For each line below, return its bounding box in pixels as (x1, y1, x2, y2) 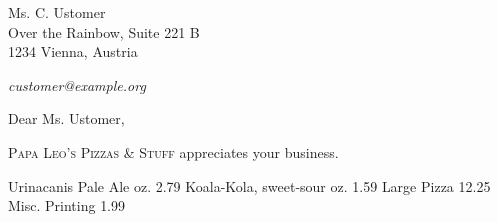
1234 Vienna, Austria (8, 41, 138, 62)
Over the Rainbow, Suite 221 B (8, 21, 200, 42)
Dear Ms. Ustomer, (8, 108, 125, 129)
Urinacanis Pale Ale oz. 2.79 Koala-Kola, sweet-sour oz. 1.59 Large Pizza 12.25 (8, 175, 491, 196)
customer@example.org (8, 74, 146, 95)
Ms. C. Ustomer (8, 2, 106, 22)
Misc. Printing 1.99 (8, 195, 126, 216)
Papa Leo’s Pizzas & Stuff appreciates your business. (8, 141, 339, 162)
